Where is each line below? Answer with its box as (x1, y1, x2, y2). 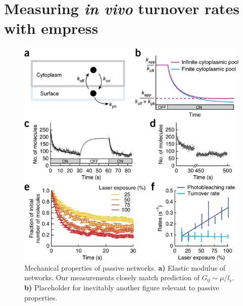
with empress (4, 18, 99, 38)
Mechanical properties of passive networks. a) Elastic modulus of (24, 262, 225, 273)
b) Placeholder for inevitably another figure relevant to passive (24, 282, 219, 292)
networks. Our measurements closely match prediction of (24, 272, 200, 283)
